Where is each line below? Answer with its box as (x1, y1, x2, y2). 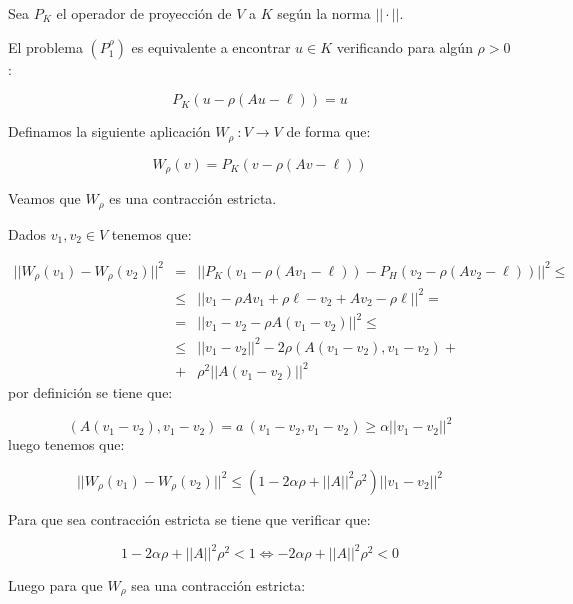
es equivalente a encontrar (131, 36, 291, 57)
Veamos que (8, 188, 81, 209)
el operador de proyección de (56, 3, 232, 23)
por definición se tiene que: (8, 382, 173, 403)
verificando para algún (336, 36, 473, 57)
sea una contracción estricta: (131, 575, 306, 596)
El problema (8, 36, 83, 57)
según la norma (277, 3, 371, 23)
